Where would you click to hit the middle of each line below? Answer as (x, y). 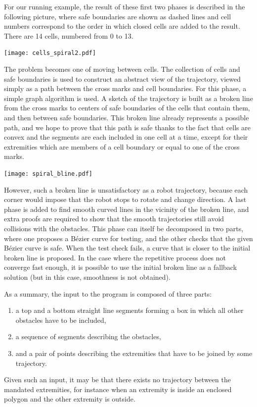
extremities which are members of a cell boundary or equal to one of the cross (122, 146)
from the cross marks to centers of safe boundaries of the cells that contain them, (127, 108)
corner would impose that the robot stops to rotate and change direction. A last (125, 199)
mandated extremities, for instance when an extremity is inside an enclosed (118, 389)
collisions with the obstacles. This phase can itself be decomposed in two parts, (124, 228)
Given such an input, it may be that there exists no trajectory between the (117, 380)
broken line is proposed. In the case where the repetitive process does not (115, 257)
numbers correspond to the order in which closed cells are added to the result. (122, 26)
